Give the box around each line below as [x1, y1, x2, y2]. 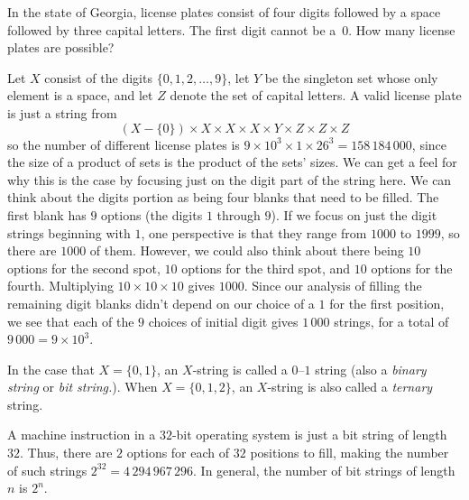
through [216, 205, 261, 224]
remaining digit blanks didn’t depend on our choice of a [7, 293, 315, 312]
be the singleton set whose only [264, 68, 438, 87]
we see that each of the [7, 311, 134, 330]
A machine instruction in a [7, 425, 156, 444]
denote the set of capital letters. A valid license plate [170, 86, 462, 105]
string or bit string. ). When [7, 377, 158, 396]
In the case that [7, 359, 95, 378]
